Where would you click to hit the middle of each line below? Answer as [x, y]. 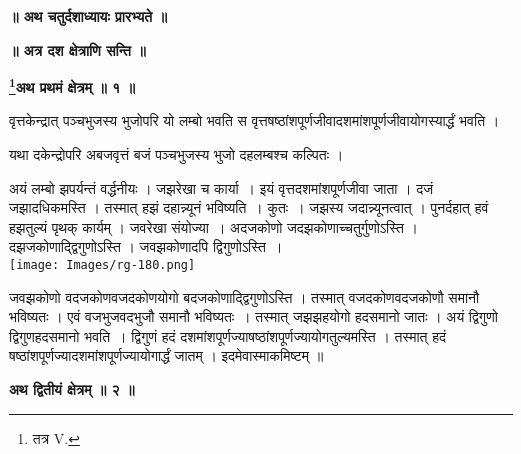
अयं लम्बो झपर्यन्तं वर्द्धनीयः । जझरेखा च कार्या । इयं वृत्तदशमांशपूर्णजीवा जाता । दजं [221, 187]
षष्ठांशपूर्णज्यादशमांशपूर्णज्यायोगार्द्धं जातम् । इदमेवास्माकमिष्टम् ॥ [166, 355]
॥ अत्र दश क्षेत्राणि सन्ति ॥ [77, 49]
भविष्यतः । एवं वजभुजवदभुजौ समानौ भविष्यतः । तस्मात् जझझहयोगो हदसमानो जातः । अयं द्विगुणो [253, 316]
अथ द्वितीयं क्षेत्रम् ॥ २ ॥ [72, 389]
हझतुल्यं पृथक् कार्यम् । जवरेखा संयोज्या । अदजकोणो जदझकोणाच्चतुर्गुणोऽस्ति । [213, 226]
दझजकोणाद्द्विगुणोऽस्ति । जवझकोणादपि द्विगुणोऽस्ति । [146, 246]
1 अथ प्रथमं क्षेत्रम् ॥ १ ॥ [72, 85]
